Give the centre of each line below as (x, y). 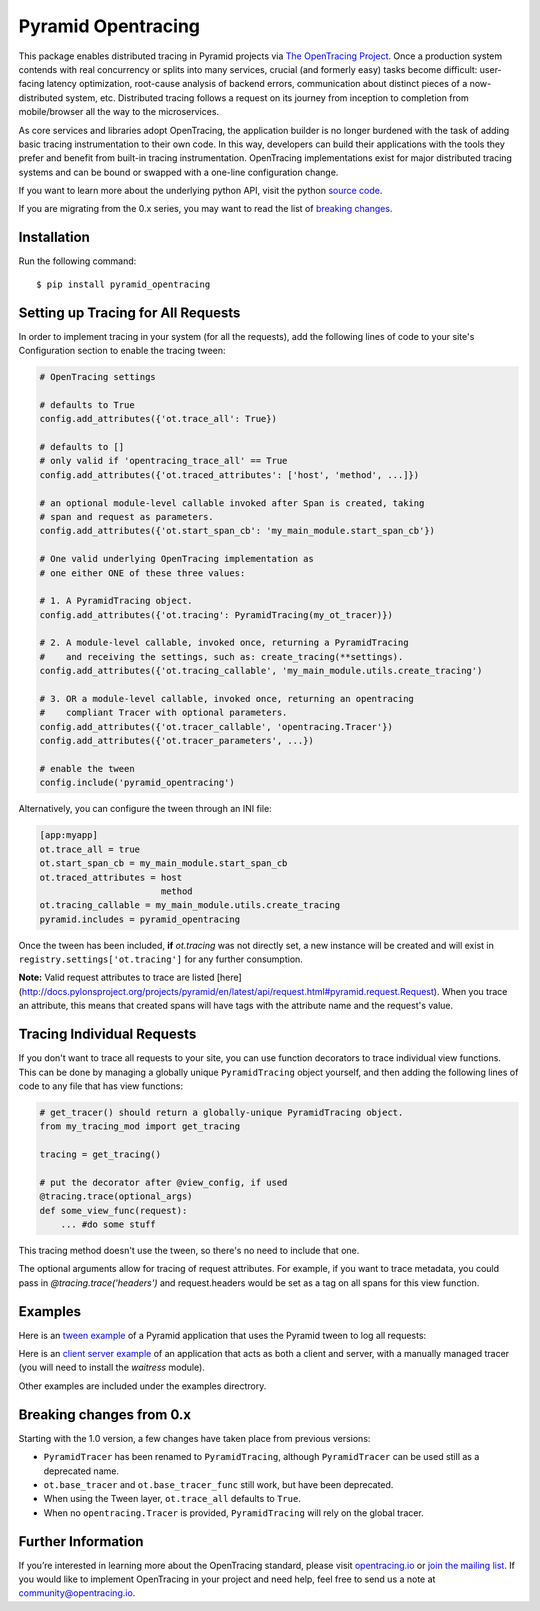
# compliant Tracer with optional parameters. (163, 713)
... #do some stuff (108, 1224)
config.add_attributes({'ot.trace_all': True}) (158, 419)
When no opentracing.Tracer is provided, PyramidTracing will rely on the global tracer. (233, 1512)
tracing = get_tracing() (100, 1154)
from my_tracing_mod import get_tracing (139, 1126)
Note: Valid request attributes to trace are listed (116, 977)
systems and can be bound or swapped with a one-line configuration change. (178, 172)
